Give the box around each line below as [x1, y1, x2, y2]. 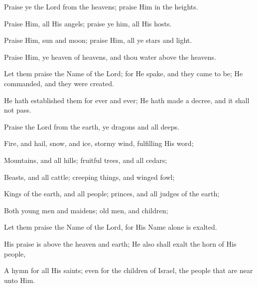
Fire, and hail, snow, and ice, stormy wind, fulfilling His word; [4, 138, 194, 148]
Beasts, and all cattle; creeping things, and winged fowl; [4, 171, 175, 182]
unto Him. [4, 275, 35, 285]
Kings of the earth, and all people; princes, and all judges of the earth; [4, 188, 220, 199]
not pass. [4, 105, 31, 115]
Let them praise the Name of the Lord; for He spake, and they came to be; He [4, 68, 243, 79]
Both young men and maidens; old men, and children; [4, 205, 168, 215]
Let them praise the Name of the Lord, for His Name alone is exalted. [4, 222, 217, 232]
